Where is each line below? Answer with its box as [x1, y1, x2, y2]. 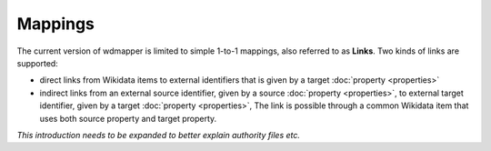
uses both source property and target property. [39, 113, 217, 124]
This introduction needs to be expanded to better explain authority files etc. [16, 129, 300, 140]
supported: [16, 57, 58, 68]
